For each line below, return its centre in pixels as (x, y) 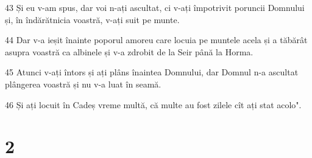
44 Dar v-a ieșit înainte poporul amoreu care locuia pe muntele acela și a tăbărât (156, 40)
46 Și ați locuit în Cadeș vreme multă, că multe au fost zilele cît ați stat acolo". (153, 104)
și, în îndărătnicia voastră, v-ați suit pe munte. (92, 19)
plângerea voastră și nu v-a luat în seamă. (83, 84)
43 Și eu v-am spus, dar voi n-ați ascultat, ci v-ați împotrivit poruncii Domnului (155, 7)
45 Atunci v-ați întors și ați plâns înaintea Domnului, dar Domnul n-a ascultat (152, 72)
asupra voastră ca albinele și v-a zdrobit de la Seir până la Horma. (129, 51)
